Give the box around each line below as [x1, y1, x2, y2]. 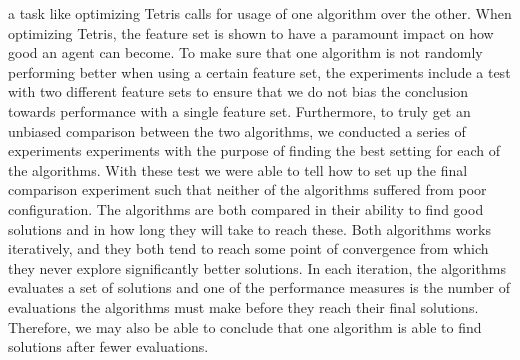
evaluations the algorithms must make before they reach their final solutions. [8, 296, 479, 317]
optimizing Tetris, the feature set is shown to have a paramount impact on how [8, 22, 494, 43]
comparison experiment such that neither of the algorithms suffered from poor [8, 179, 487, 200]
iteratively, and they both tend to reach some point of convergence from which [8, 238, 489, 259]
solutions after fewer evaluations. [8, 336, 209, 357]
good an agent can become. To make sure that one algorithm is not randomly [8, 42, 483, 63]
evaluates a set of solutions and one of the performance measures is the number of [8, 277, 510, 298]
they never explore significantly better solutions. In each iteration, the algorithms [8, 257, 506, 278]
